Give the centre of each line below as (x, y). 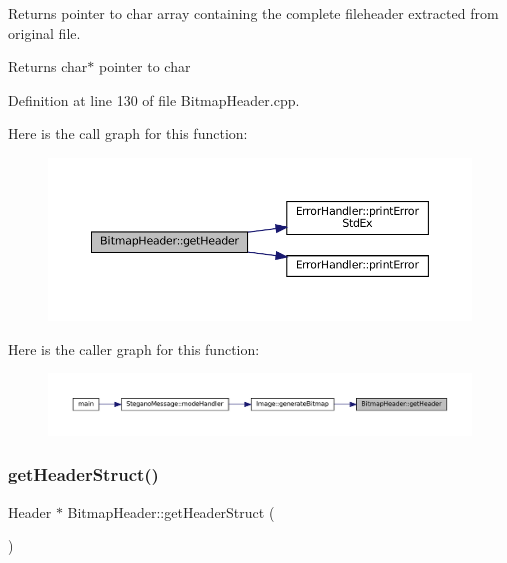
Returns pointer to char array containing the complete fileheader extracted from (253, 13)
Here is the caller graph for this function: (134, 348)
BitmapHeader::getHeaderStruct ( (171, 511)
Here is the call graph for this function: (128, 133)
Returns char (48, 66)
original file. (44, 32)
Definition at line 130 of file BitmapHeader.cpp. (154, 99)
